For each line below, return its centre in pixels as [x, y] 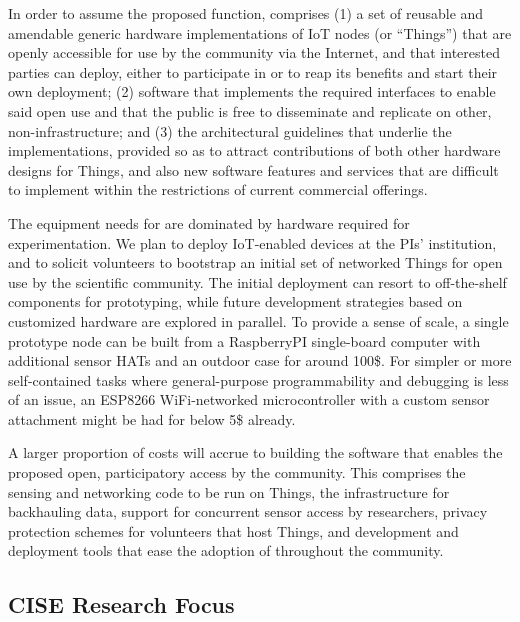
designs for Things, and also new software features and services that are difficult [253, 169]
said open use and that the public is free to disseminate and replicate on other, [250, 110]
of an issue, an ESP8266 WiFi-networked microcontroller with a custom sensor [249, 399]
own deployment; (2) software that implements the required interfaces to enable [252, 91]
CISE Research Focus [121, 604]
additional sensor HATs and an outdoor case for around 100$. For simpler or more [260, 360]
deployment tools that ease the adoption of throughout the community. [226, 550]
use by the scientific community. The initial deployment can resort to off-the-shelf [257, 281]
